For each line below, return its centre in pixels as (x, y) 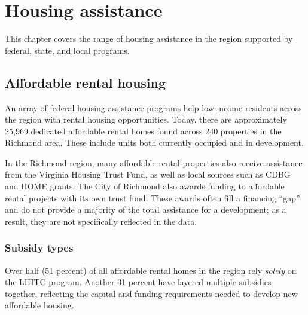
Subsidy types (39, 248)
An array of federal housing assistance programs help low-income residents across (153, 107)
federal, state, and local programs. (67, 50)
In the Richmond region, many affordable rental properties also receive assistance (154, 162)
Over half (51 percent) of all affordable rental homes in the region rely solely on (151, 270)
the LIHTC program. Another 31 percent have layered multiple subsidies (138, 282)
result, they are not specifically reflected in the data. (101, 221)
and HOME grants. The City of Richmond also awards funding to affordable (145, 186)
